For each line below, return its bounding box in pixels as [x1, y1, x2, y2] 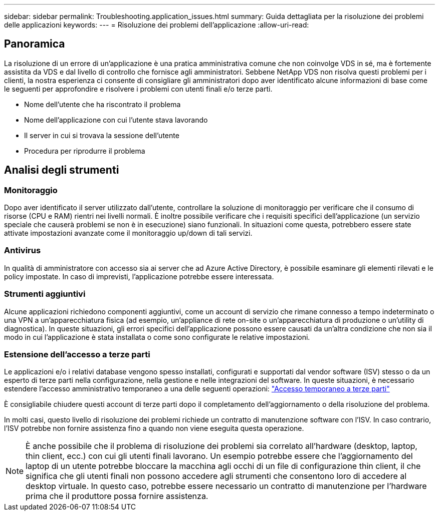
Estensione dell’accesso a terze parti [4, 349, 150, 359]
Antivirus [4, 245, 41, 256]
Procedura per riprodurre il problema [24, 146, 145, 155]
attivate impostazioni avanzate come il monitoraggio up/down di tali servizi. [4, 229, 253, 238]
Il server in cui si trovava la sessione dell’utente [24, 131, 179, 140]
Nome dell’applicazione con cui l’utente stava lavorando [24, 115, 208, 124]
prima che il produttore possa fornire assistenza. [26, 491, 208, 501]
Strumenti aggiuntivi [4, 289, 86, 299]
